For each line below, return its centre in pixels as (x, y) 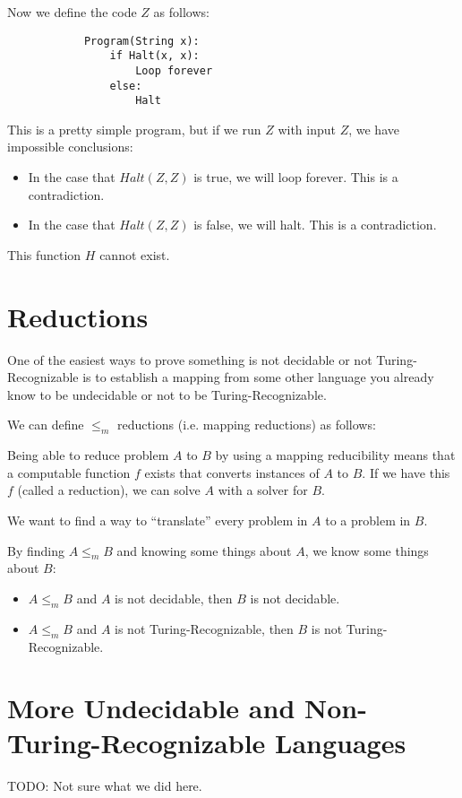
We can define (46, 425)
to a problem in (368, 520)
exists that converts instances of (232, 472)
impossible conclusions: (70, 147)
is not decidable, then (174, 598)
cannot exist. (135, 254)
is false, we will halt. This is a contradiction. (315, 225)
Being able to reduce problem (88, 455)
